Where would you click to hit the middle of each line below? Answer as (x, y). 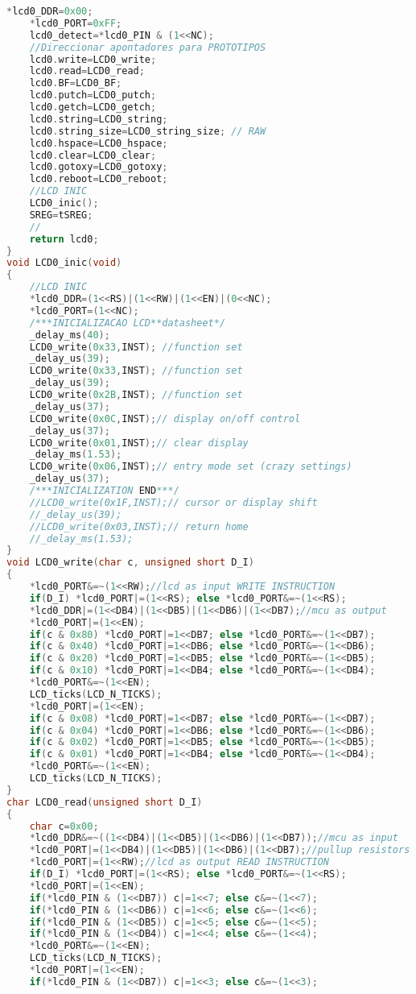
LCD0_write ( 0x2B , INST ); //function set (136, 395)
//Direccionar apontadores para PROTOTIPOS (148, 47)
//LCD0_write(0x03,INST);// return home (139, 526)
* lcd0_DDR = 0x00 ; (50, 11)
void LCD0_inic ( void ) (64, 263)
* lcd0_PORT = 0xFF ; (76, 23)
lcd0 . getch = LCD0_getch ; (93, 107)
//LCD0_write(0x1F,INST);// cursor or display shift (173, 502)
